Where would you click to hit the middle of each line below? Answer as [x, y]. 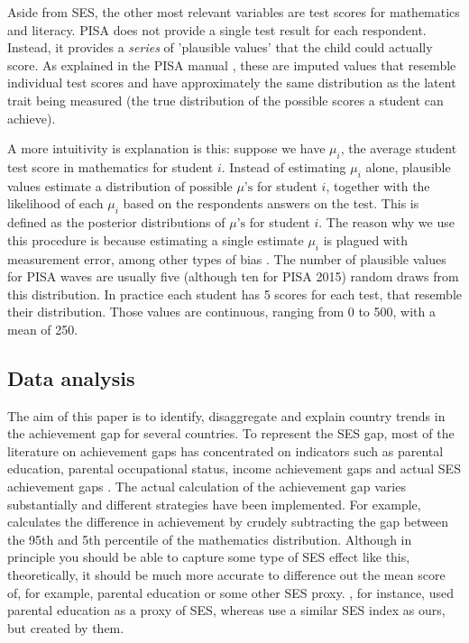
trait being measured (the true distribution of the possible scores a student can [225, 100]
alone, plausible [408, 166]
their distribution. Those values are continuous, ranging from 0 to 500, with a [221, 312]
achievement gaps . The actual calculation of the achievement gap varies [207, 487]
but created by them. [66, 627]
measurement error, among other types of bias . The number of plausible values [227, 258]
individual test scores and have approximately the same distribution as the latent [232, 83]
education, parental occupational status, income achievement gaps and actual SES [234, 468]
